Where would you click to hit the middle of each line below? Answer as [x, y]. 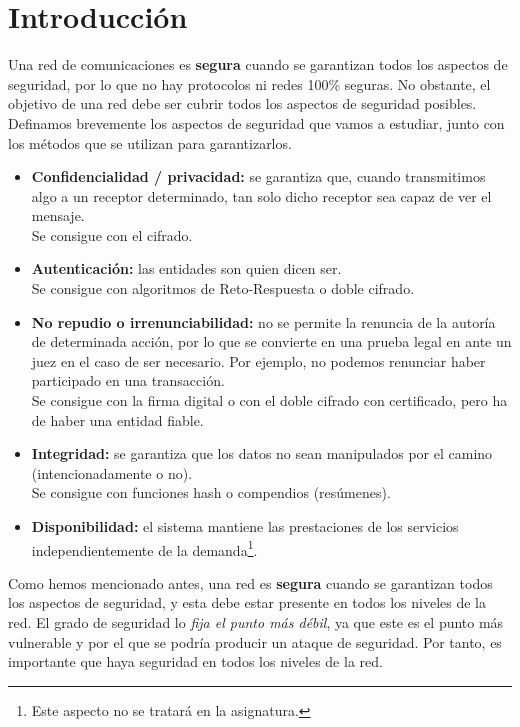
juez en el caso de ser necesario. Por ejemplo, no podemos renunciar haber [258, 360]
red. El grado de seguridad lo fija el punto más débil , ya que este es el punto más [256, 622]
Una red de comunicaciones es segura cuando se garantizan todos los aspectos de [258, 64]
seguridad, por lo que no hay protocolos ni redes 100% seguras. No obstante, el [249, 83]
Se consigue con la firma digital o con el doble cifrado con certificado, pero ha [269, 400]
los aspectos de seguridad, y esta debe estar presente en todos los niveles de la [247, 602]
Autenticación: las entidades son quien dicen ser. [186, 268]
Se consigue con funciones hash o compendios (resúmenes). [211, 492]
